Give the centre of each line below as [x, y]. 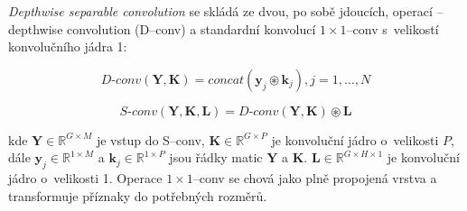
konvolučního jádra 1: [68, 46]
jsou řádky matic [216, 157]
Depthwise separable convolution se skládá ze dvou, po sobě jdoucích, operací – [226, 11]
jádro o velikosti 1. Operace [85, 178]
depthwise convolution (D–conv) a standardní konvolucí [162, 28]
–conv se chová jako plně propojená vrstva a [315, 178]
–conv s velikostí [392, 28]
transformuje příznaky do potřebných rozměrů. [138, 195]
